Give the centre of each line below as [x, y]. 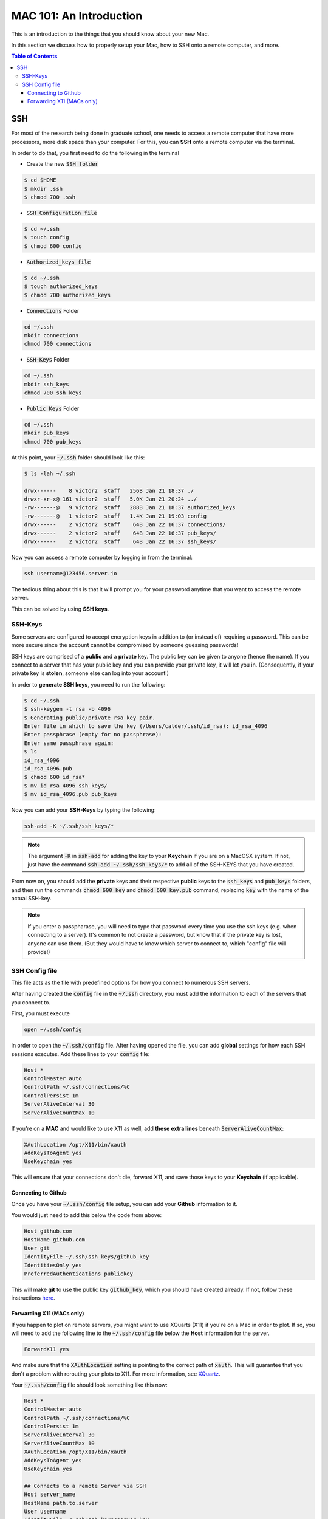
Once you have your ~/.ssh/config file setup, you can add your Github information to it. [125, 1204]
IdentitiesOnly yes [53, 1265]
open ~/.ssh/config [53, 1030]
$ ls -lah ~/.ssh [50, 473]
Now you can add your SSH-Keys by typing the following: [84, 810]
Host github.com [48, 1231]
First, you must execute [40, 1013]
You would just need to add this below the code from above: [87, 1215]
